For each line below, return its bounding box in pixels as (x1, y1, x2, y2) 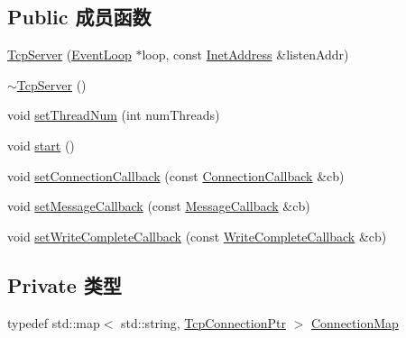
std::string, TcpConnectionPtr (121, 313, 286, 332)
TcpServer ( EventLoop (7, 45, 132, 64)
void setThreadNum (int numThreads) (7, 105, 220, 124)
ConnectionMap (310, 313, 399, 332)
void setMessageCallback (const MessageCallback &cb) (7, 196, 310, 215)
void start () (7, 135, 75, 154)
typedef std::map (7, 313, 100, 332)
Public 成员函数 (7, 3, 152, 31)
